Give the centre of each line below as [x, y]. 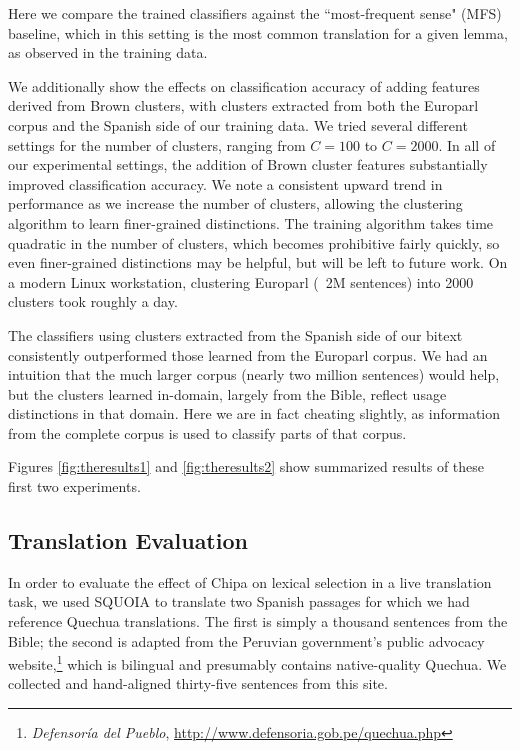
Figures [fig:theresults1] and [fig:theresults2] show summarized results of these [246, 466]
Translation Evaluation [128, 540]
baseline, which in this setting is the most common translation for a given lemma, [258, 32]
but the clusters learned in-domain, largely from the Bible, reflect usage [227, 393]
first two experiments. [74, 486]
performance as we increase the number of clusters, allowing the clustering [235, 203]
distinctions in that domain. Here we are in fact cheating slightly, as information [254, 413]
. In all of [467, 144]
